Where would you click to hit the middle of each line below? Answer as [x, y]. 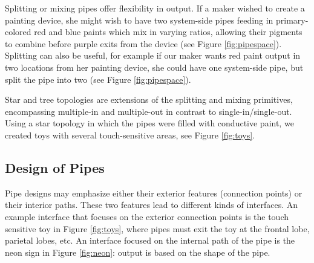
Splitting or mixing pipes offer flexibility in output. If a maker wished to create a [155, 8]
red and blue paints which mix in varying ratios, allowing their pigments [168, 32]
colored [18, 32]
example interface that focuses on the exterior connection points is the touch [147, 216]
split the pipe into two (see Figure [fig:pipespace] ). [98, 79]
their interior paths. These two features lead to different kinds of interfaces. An [151, 205]
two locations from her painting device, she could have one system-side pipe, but [154, 67]
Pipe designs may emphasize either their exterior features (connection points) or [154, 193]
